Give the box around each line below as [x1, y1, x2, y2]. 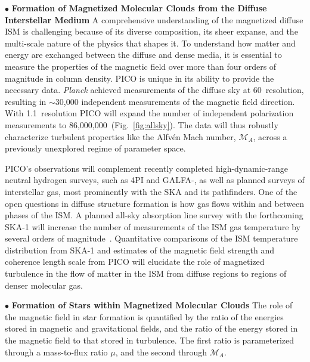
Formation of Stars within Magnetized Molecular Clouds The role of [11, 299, 293, 311]
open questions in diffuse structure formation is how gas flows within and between [5, 197, 304, 209]
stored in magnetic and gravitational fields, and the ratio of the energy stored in [5, 322, 298, 335]
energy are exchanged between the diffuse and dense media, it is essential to [5, 48, 282, 61]
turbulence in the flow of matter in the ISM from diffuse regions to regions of [5, 267, 287, 280]
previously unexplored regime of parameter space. [5, 142, 186, 154]
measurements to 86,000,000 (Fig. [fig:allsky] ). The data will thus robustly [5, 118, 278, 131]
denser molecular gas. [5, 279, 83, 291]
